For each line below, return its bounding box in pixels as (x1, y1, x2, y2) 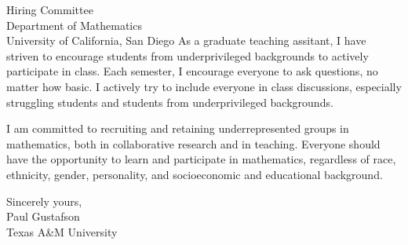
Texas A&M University (6, 223, 118, 240)
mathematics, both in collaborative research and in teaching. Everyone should (6, 135, 381, 152)
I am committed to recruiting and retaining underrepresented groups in (6, 120, 349, 137)
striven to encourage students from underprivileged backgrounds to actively (6, 47, 369, 64)
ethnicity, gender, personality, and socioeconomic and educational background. (6, 166, 383, 182)
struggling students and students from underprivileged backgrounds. (6, 93, 333, 110)
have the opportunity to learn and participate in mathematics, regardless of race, (6, 151, 396, 167)
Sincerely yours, (6, 192, 82, 209)
